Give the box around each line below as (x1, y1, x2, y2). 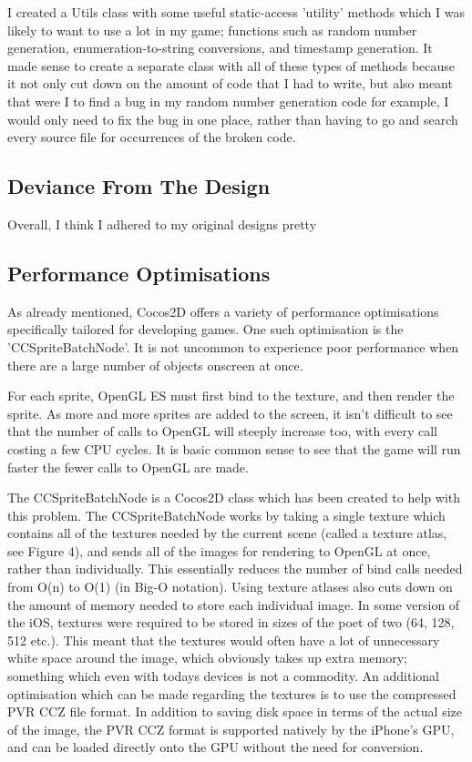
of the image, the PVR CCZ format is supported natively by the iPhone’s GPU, (7, 719, 455, 738)
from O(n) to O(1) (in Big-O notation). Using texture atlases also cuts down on (7, 577, 453, 596)
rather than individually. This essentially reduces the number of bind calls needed (7, 559, 463, 578)
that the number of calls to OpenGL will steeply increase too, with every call (7, 422, 437, 441)
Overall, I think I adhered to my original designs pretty (7, 214, 317, 233)
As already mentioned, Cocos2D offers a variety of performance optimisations (7, 301, 439, 320)
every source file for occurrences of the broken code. (7, 127, 296, 147)
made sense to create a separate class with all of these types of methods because (7, 56, 456, 75)
